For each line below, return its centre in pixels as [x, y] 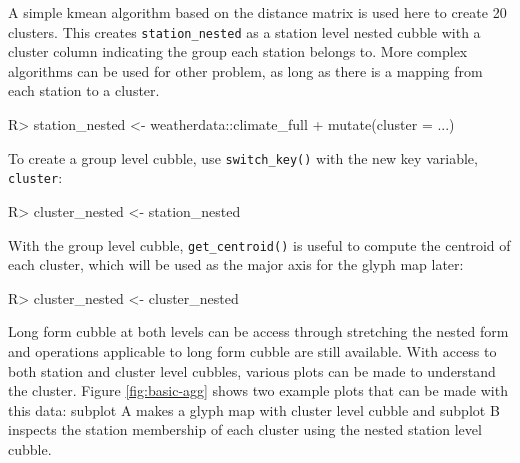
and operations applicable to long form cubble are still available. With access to [252, 350]
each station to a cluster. [84, 90]
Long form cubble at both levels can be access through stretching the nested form [258, 331]
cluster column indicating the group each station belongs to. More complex [238, 51]
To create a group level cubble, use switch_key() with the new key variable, [243, 157]
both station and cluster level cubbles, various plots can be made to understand [252, 370]
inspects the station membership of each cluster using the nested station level [245, 429]
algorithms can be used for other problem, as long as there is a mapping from [245, 70]
